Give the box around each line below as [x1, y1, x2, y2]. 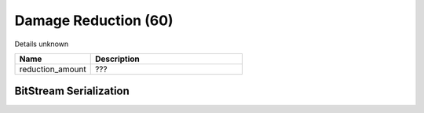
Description [94, 53, 141, 64]
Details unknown [14, 39, 69, 49]
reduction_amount [19, 64, 86, 75]
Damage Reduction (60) [14, 12, 174, 29]
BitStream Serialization [14, 85, 130, 98]
